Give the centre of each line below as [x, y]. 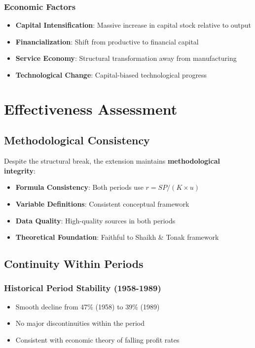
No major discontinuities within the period [80, 323]
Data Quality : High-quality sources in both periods [95, 220]
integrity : [20, 170]
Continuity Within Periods [74, 264]
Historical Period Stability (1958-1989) [83, 288]
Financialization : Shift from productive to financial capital [107, 41]
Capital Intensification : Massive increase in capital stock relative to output [133, 25]
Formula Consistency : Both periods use [79, 187]
